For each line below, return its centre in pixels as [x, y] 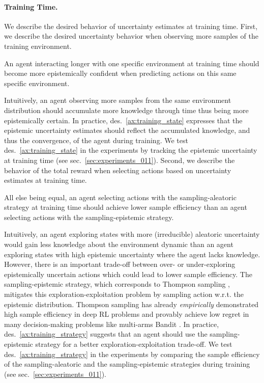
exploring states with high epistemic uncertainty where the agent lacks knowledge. [132, 254]
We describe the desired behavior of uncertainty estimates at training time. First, [131, 26]
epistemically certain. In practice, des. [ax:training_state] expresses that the [123, 120]
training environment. [38, 46]
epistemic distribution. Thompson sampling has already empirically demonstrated [131, 304]
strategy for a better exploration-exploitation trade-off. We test [134, 344]
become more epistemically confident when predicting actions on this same [120, 73]
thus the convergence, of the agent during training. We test [96, 140]
